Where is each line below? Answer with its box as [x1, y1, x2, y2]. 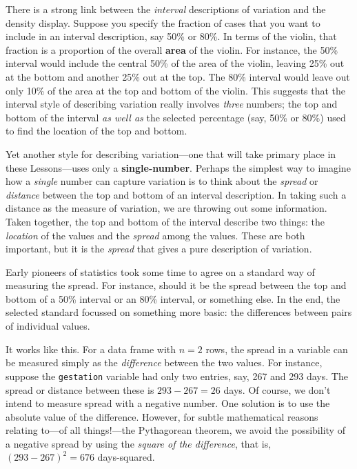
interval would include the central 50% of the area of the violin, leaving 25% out [6, 56, 345, 70]
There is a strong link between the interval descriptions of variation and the [6, 2, 326, 16]
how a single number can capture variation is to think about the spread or [6, 174, 318, 188]
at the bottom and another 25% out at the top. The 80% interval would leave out [6, 69, 350, 83]
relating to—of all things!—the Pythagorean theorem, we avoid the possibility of [6, 423, 345, 437]
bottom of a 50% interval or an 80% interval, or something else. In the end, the [6, 291, 340, 306]
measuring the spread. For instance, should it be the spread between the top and [6, 278, 347, 292]
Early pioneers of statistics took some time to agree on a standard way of [6, 264, 315, 279]
